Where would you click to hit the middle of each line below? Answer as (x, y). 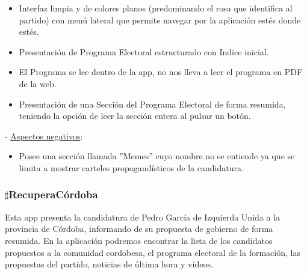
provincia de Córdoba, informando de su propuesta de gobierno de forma (139, 229)
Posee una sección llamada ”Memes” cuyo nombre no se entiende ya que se (157, 156)
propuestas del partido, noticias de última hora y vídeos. (109, 264)
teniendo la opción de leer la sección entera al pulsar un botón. (135, 116)
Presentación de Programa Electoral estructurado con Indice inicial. (144, 51)
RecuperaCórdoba (53, 194)
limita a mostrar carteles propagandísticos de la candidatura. (131, 167)
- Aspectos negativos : (44, 135)
